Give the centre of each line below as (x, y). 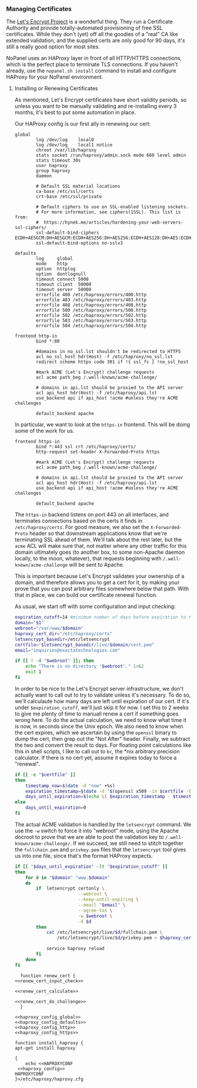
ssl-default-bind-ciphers (68, 233)
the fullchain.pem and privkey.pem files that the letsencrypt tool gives (100, 850)
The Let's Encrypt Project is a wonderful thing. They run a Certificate (90, 22)
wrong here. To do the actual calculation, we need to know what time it (100, 720)
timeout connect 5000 (63, 279)
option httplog (56, 269)
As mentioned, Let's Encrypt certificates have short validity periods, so (101, 100)
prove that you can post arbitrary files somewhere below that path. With (102, 589)
